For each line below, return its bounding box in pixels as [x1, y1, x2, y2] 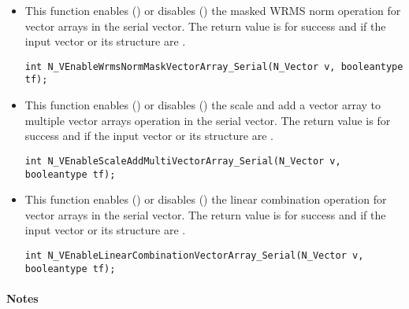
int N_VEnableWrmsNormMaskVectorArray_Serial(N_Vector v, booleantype [24, 61, 403, 72]
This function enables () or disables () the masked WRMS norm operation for [24, 2, 401, 18]
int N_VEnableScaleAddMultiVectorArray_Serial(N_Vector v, [24, 155, 341, 167]
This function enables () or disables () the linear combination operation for [24, 191, 387, 208]
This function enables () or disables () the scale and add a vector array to [24, 97, 381, 113]
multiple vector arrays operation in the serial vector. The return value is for [24, 112, 391, 128]
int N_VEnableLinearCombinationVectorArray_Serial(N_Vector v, [24, 249, 364, 261]
